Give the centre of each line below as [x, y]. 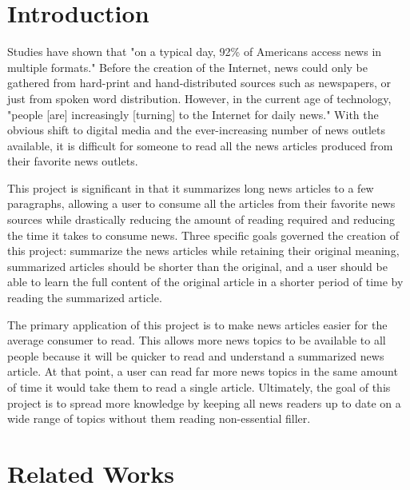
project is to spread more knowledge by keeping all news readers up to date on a [204, 402]
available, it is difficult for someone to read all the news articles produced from [200, 145]
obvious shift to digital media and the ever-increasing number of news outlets [197, 130]
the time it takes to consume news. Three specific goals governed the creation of [203, 235]
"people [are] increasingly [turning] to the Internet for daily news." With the [193, 114]
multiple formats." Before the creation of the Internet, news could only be [188, 67]
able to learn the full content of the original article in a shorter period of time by [205, 282]
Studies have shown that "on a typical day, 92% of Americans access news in [195, 52]
